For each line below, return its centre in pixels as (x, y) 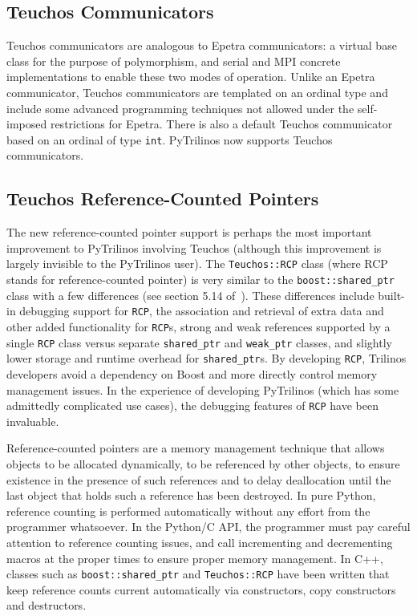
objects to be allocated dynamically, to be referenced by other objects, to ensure (203, 463)
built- (391, 295)
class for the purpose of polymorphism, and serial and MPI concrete (174, 61)
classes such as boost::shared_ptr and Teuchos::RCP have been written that (198, 574)
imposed (27, 124)
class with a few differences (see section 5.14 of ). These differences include (190, 295)
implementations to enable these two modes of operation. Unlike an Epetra (191, 77)
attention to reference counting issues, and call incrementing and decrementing (200, 542)
